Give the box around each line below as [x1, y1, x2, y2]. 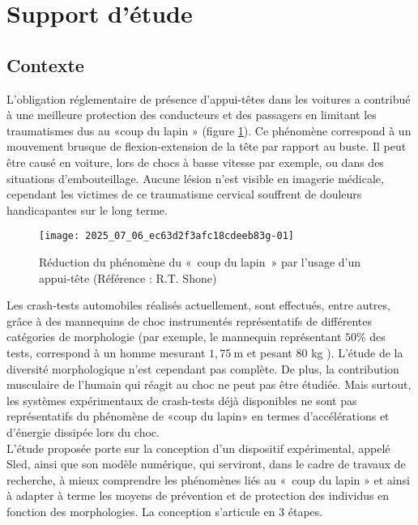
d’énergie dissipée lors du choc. [6, 423, 160, 440]
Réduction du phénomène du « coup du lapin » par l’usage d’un [39, 253, 361, 270]
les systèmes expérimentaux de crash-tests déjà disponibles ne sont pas [6, 391, 357, 408]
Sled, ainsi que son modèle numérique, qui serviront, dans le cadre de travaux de [6, 455, 406, 472]
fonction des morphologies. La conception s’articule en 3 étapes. [6, 502, 323, 519]
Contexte [6, 52, 84, 77]
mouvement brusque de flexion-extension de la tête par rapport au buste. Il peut [6, 138, 407, 155]
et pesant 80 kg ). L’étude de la [246, 344, 403, 361]
